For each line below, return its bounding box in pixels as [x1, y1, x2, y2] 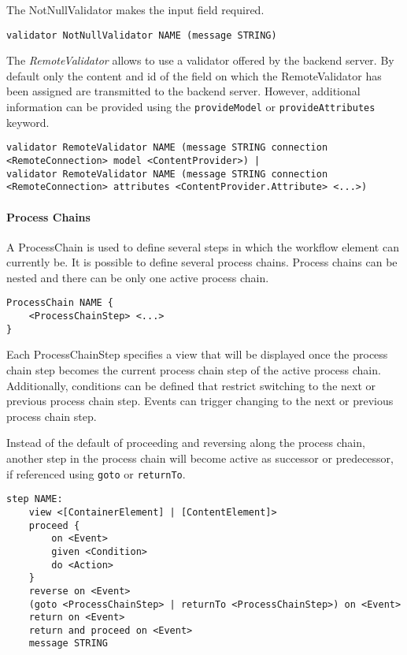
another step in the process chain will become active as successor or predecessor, [6, 450, 394, 467]
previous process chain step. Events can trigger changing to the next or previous [6, 393, 394, 409]
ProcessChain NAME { [6, 297, 114, 309]
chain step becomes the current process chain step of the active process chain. [6, 362, 381, 378]
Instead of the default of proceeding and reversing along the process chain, [6, 434, 365, 451]
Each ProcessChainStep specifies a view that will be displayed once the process [6, 346, 388, 363]
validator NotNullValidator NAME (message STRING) [6, 29, 277, 41]
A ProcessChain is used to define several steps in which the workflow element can [6, 238, 399, 255]
